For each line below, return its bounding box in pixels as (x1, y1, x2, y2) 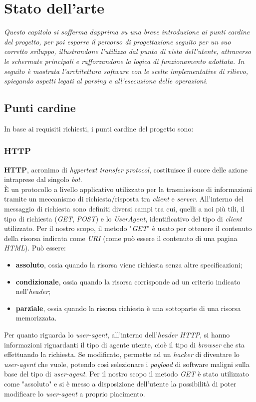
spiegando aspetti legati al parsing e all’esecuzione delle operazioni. (4, 75, 208, 86)
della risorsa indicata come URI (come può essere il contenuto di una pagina (4, 232, 238, 243)
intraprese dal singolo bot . (4, 174, 82, 184)
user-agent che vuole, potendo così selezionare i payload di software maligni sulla (4, 358, 250, 369)
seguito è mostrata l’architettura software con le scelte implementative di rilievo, (4, 65, 249, 76)
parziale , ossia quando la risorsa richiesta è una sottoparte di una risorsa (15, 302, 241, 313)
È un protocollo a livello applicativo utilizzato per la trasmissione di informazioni (4, 183, 253, 194)
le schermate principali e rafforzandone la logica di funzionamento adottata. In (4, 55, 245, 66)
